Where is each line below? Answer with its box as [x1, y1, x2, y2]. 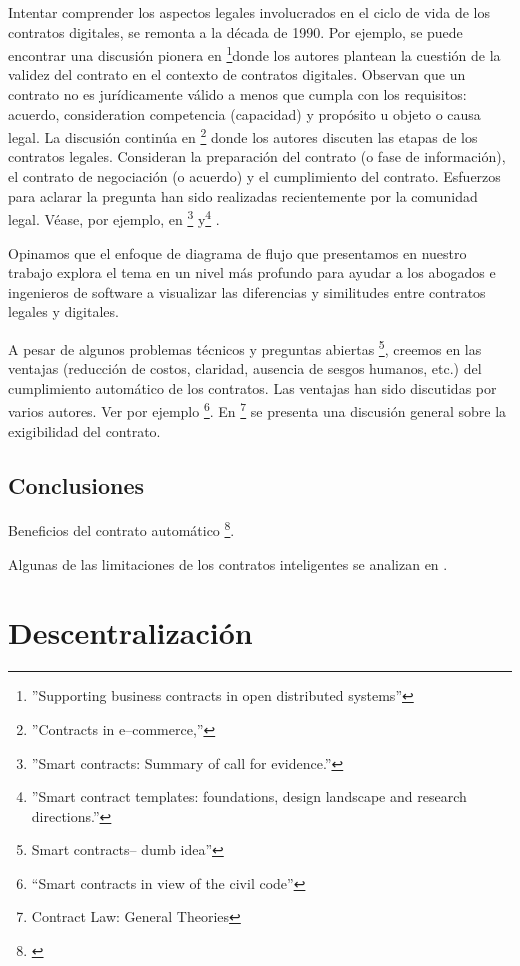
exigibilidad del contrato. [8, 420, 161, 441]
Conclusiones [8, 469, 145, 500]
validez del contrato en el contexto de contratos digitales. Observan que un [8, 64, 466, 85]
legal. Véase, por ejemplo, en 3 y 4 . [8, 206, 220, 229]
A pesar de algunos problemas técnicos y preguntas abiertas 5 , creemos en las [8, 335, 482, 359]
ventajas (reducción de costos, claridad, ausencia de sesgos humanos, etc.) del [8, 358, 482, 379]
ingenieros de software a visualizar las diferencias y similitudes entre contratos [8, 281, 486, 302]
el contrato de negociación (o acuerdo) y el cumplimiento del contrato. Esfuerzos [8, 166, 501, 187]
